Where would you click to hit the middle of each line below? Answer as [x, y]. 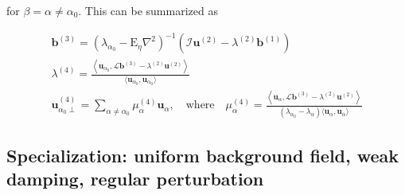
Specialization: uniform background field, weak [203, 155]
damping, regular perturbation [135, 179]
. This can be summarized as [148, 10]
